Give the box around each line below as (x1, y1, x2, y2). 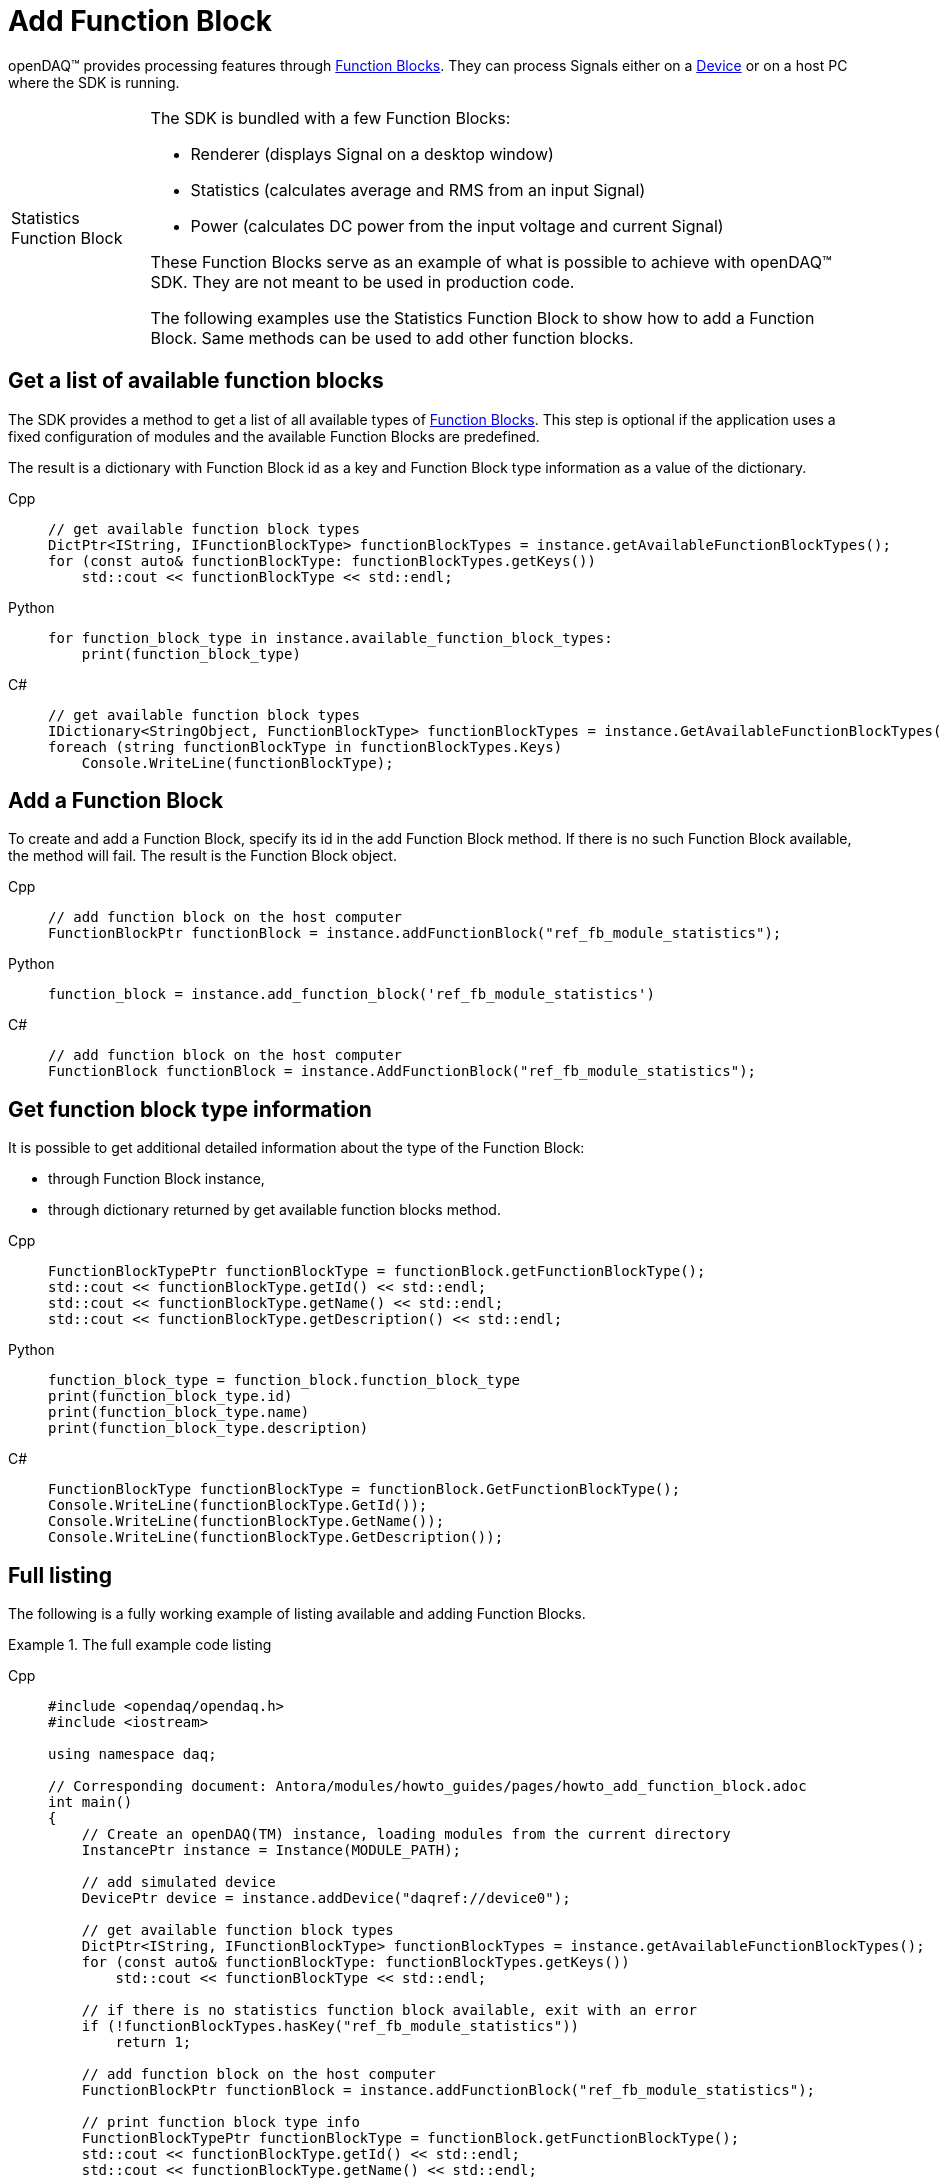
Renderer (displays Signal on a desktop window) (190, 143, 554, 164)
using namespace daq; (48, 1746, 217, 1763)
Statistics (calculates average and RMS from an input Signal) (190, 179, 646, 200)
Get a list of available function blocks (8, 368, 384, 394)
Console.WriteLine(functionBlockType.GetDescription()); (48, 1529, 504, 1546)
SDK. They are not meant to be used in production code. (150, 271, 575, 292)
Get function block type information (8, 1096, 372, 1122)
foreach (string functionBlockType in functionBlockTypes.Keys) (48, 738, 563, 755)
